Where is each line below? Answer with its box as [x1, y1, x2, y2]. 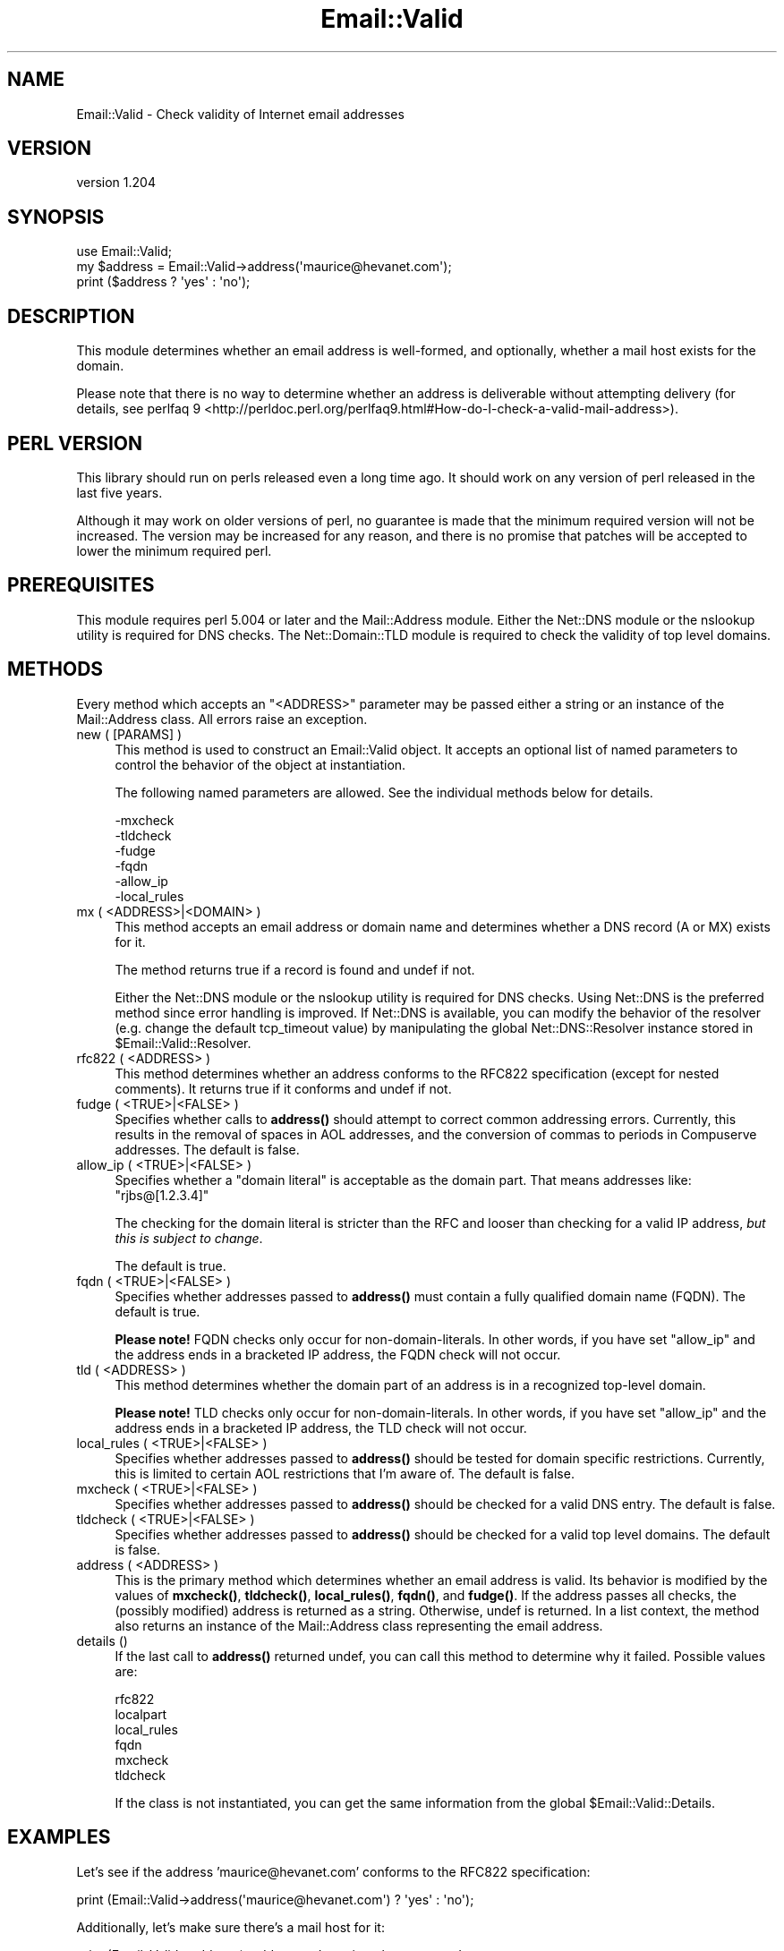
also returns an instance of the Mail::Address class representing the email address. [115, 1617, 603, 1633]
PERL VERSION [7, 431, 143, 455]
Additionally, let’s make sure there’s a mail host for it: [76, 1919, 385, 1935]
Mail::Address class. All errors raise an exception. [76, 711, 368, 727]
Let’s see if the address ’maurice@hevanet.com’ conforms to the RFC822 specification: [76, 1863, 591, 1879]
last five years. [76, 484, 163, 500]
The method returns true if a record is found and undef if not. [115, 961, 475, 977]
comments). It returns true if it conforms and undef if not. [115, 1080, 452, 1096]
